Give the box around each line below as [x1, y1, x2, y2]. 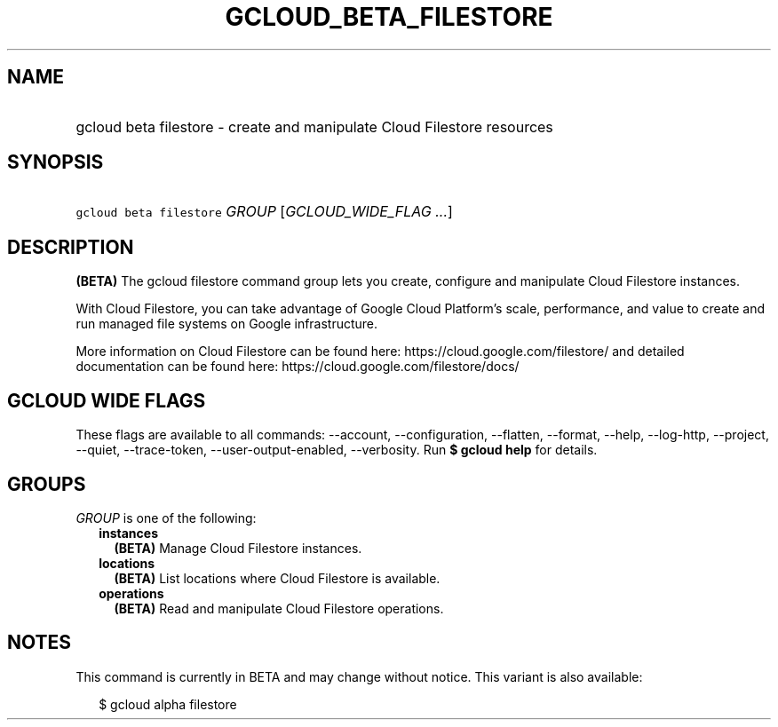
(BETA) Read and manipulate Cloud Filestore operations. [114, 600, 444, 616]
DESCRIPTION [7, 235, 134, 258]
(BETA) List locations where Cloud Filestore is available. [114, 570, 441, 586]
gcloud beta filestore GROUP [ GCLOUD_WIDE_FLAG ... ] [75, 202, 453, 221]
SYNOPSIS [7, 151, 104, 174]
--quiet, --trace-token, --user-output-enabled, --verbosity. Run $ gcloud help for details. [75, 442, 598, 458]
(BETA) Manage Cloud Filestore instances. [114, 540, 362, 556]
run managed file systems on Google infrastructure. [75, 316, 378, 332]
